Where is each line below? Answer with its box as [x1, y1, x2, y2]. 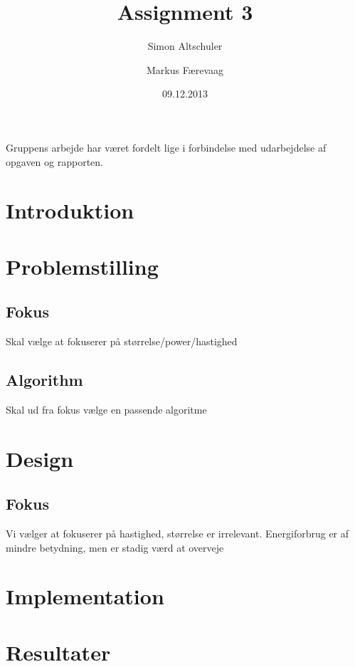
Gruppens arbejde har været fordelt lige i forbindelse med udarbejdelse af [6, 140, 327, 154]
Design [6, 443, 74, 473]
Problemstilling [6, 251, 159, 280]
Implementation [6, 582, 164, 611]
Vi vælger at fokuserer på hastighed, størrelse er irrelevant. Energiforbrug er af [6, 526, 349, 541]
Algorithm [6, 369, 83, 391]
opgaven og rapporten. [6, 154, 103, 169]
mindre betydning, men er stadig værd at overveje [6, 540, 224, 555]
